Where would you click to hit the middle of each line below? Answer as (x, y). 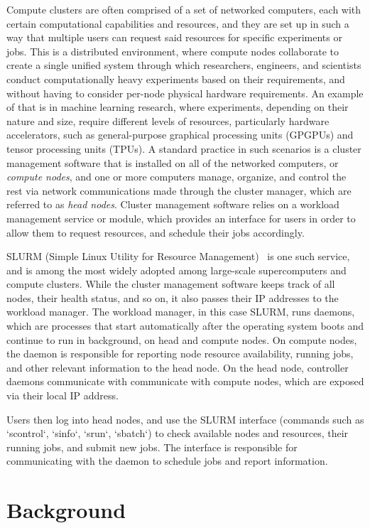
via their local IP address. (62, 395)
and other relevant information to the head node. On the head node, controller (178, 367)
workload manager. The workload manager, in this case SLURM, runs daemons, (181, 312)
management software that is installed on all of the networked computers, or (173, 162)
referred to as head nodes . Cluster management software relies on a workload (173, 204)
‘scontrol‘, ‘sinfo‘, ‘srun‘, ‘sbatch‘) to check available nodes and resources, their (178, 433)
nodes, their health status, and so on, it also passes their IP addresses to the (173, 297)
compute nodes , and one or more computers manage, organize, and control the (176, 177)
